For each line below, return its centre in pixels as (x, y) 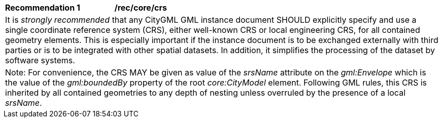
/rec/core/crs (141, 8)
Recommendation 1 (43, 8)
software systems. (40, 60)
